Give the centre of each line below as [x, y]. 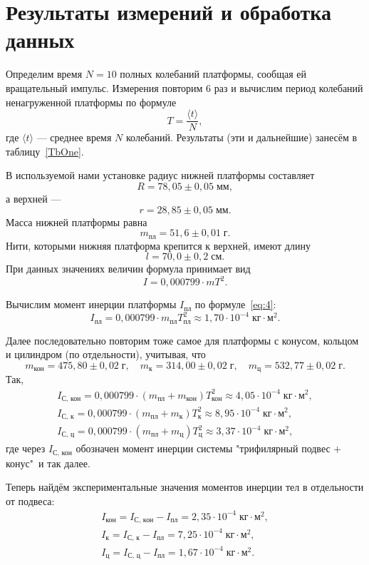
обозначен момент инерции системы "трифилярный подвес [203, 448]
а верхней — [33, 198]
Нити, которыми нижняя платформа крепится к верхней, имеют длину [158, 245]
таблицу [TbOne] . [45, 151]
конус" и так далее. [48, 463]
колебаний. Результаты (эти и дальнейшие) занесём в [241, 137]
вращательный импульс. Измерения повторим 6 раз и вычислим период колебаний [184, 87]
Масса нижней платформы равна [77, 222]
